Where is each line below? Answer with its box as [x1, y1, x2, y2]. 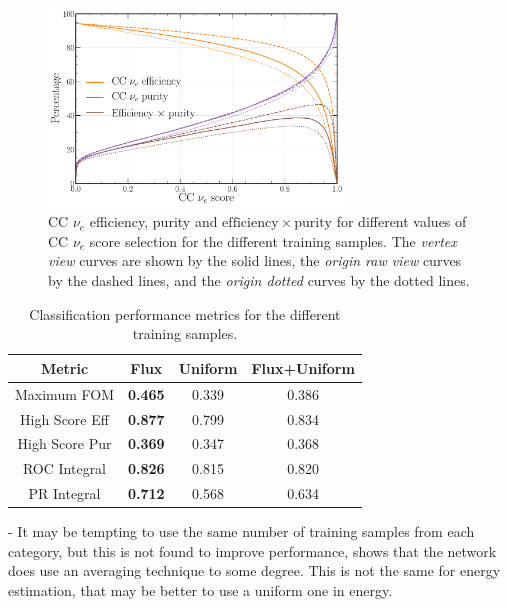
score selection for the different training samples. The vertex [89, 230, 457, 251]
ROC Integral [22, 458, 107, 479]
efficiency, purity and [89, 211, 218, 232]
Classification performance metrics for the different [29, 303, 341, 324]
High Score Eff [20, 408, 109, 429]
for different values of [336, 211, 467, 232]
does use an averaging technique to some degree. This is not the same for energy [8, 560, 501, 581]
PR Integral [28, 483, 101, 504]
